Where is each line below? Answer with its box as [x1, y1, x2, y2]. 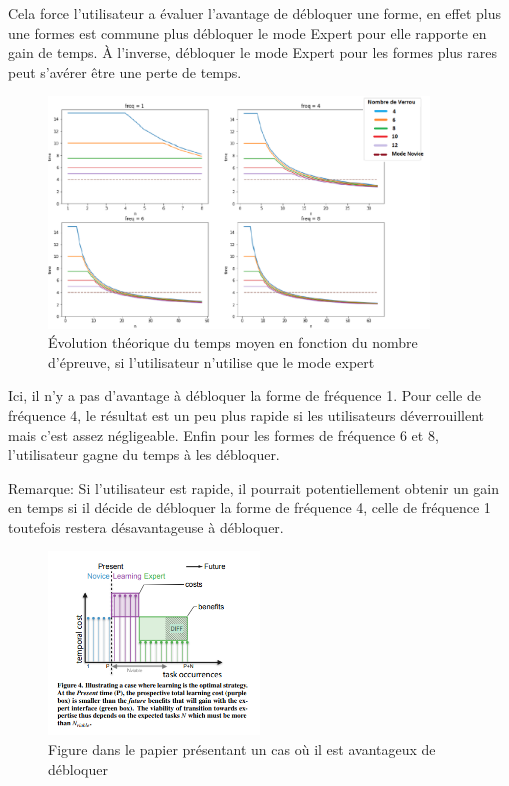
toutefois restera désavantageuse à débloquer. [8, 516, 284, 537]
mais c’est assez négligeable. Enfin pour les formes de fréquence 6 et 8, [8, 424, 439, 445]
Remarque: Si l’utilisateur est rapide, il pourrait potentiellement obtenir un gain [8, 477, 500, 498]
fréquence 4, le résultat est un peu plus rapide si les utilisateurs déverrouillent [8, 404, 484, 425]
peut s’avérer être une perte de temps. [8, 61, 242, 82]
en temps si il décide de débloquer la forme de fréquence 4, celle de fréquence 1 [8, 497, 491, 518]
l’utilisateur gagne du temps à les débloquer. [8, 444, 280, 465]
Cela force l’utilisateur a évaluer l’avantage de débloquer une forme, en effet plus [8, 3, 502, 23]
